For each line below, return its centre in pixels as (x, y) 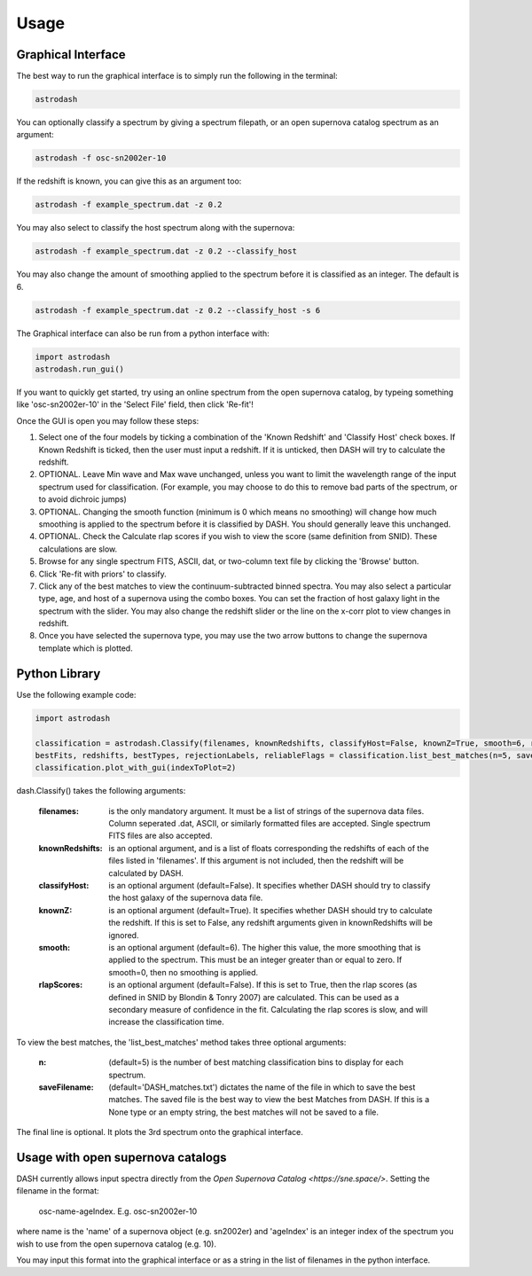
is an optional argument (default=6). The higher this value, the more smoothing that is (265, 947)
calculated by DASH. (146, 873)
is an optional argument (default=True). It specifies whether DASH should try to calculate (271, 910)
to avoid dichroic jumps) (83, 499)
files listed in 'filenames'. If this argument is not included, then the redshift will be (256, 861)
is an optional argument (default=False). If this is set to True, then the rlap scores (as (263, 985)
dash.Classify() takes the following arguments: (101, 791)
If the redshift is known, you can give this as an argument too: (129, 181)
